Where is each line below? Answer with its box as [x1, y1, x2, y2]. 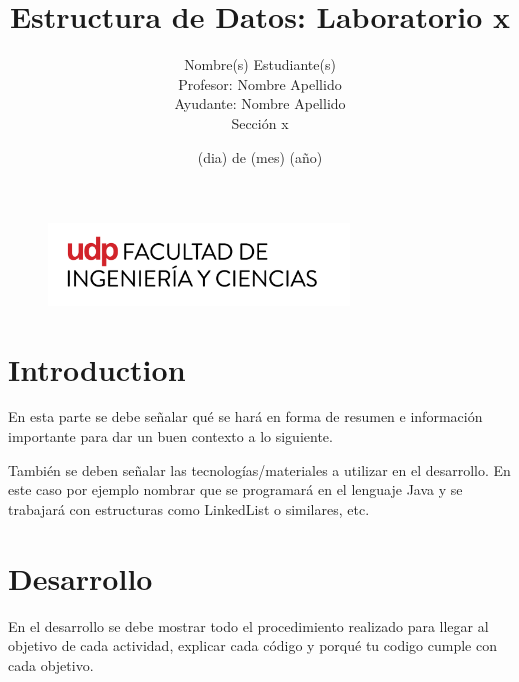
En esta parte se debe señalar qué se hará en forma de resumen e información [8, 406, 483, 427]
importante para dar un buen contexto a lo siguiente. [8, 426, 333, 447]
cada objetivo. [8, 654, 94, 675]
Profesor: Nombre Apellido [178, 73, 342, 94]
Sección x [231, 112, 289, 133]
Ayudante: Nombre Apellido [174, 93, 346, 114]
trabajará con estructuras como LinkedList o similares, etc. [8, 498, 370, 519]
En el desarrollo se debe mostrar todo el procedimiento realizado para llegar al [8, 615, 489, 636]
